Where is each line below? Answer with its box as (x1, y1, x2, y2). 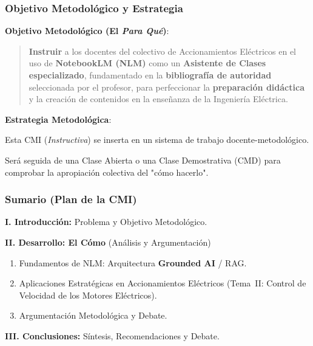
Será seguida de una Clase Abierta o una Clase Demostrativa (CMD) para (5, 153, 281, 166)
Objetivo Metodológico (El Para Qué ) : (5, 24, 169, 37)
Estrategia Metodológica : (5, 112, 112, 125)
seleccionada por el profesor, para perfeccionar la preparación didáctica (29, 80, 305, 93)
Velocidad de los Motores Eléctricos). (19, 288, 157, 301)
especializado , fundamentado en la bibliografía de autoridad (29, 69, 272, 81)
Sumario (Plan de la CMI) (5, 192, 137, 207)
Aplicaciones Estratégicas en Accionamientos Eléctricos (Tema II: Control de (19, 277, 306, 289)
